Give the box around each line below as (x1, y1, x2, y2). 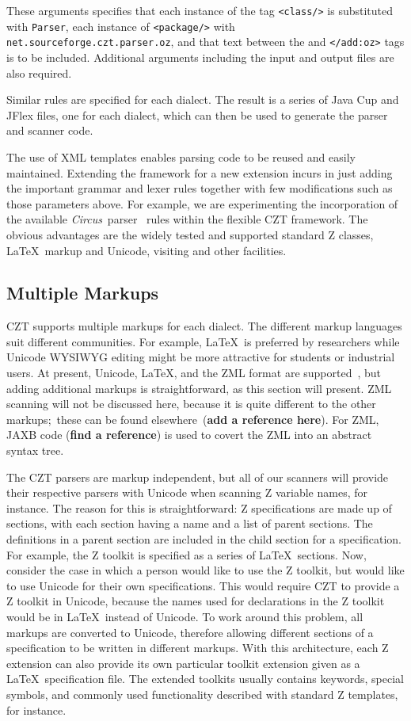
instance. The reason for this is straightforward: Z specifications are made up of (6, 499, 392, 516)
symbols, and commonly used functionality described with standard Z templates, (6, 685, 398, 702)
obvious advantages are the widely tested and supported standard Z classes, (6, 226, 374, 242)
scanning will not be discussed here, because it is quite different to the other (6, 395, 376, 412)
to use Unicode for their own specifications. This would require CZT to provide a (6, 577, 400, 593)
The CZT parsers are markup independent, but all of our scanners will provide (6, 468, 389, 485)
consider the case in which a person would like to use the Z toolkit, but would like (6, 562, 405, 578)
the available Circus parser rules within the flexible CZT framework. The (6, 211, 368, 227)
